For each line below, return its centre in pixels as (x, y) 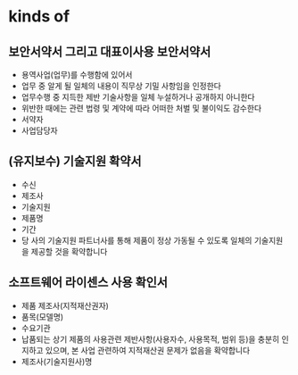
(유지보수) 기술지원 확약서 (75, 161)
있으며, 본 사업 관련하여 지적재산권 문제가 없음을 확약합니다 (148, 350)
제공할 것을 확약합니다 (69, 251)
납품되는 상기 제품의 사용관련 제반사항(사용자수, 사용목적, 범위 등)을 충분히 (150, 339)
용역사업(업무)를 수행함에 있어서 (77, 75)
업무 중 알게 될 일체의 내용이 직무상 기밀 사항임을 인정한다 (121, 86)
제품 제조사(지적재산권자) (65, 305)
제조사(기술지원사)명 (57, 361)
